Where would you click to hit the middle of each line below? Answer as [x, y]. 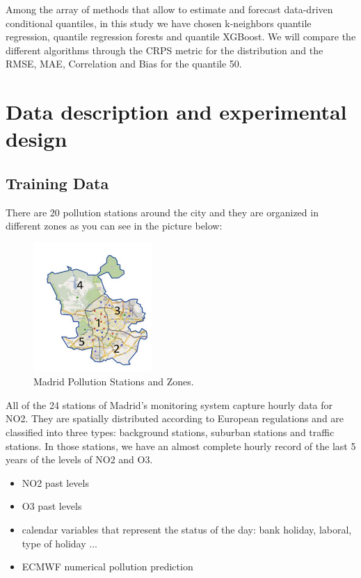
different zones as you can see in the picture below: [114, 226]
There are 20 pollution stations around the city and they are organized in [162, 212]
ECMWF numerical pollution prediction [107, 567]
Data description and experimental [176, 112]
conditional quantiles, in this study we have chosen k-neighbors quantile [159, 23]
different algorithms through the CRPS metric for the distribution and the [165, 50]
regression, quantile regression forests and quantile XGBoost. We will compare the [181, 37]
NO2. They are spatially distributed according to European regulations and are [175, 418]
